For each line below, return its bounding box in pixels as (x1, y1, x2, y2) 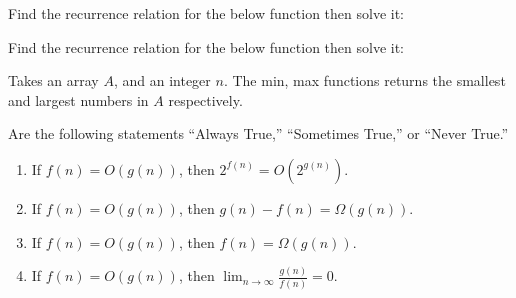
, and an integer (113, 70, 211, 91)
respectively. (168, 89, 243, 110)
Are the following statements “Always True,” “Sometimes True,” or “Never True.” (8, 123, 509, 144)
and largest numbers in (8, 89, 149, 110)
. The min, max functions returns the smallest (223, 70, 506, 91)
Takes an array (8, 70, 99, 91)
